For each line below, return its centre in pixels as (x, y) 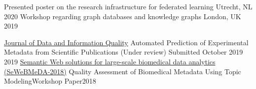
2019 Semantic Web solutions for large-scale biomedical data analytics (110, 61)
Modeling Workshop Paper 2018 (50, 81)
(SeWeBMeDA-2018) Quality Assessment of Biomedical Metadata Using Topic (123, 71)
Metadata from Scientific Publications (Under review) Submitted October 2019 (124, 52)
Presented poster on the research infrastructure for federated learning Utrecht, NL (128, 6)
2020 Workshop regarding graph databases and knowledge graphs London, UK (123, 16)
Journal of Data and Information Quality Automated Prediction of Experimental (126, 42)
